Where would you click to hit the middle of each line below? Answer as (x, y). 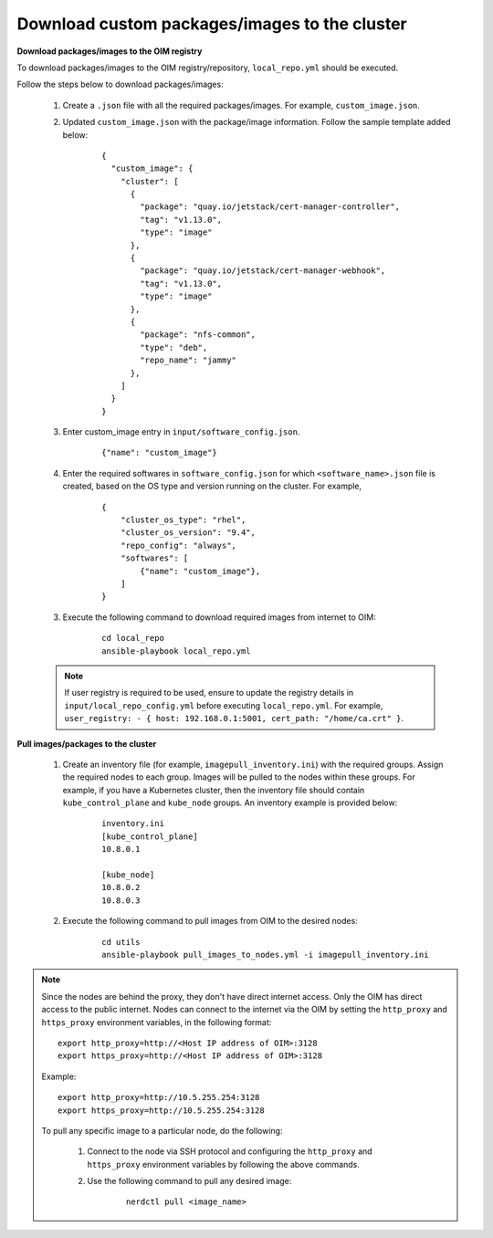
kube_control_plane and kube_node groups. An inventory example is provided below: (230, 803)
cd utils (121, 942)
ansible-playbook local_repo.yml (176, 651)
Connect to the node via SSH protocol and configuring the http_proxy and (230, 1151)
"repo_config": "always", (178, 545)
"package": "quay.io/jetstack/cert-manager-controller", (270, 207)
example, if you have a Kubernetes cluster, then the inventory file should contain (214, 790)
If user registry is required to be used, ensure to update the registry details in (209, 693)
